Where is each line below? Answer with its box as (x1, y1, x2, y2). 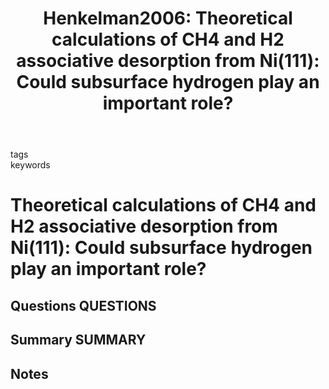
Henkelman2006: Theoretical (43, 7, 293, 30)
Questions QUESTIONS (10, 297, 157, 314)
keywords (10, 159, 51, 171)
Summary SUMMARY (10, 332, 147, 349)
